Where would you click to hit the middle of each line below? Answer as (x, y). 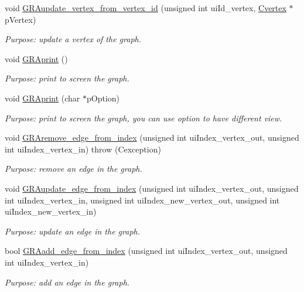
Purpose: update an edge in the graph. (72, 231)
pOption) (103, 98)
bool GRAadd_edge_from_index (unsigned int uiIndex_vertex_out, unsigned (146, 251)
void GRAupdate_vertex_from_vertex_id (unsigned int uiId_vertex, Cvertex (146, 8)
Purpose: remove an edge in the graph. (74, 169)
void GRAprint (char (42, 98)
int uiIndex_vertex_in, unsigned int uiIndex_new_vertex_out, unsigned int (142, 200)
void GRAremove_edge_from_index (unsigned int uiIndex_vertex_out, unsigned (152, 137)
